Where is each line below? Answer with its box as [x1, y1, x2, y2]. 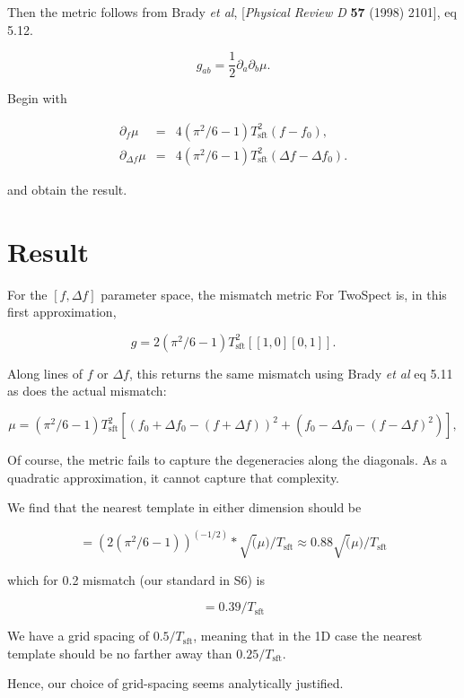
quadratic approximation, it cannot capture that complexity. [7, 467, 340, 486]
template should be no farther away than [7, 643, 232, 662]
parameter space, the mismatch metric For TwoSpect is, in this [101, 284, 447, 303]
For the [7, 284, 48, 303]
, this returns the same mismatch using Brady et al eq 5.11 [128, 363, 453, 382]
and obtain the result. [7, 179, 127, 198]
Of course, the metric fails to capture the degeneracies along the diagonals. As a [7, 450, 448, 468]
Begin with [7, 89, 67, 108]
